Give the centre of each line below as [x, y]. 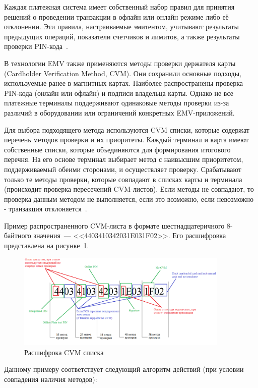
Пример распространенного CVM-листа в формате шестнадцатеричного [114, 225]
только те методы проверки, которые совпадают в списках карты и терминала [123, 179]
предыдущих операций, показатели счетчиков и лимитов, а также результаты [122, 36]
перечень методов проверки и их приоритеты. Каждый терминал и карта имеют [126, 140]
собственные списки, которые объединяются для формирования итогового [117, 149]
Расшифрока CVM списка [64, 352]
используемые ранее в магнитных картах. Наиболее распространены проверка [124, 83]
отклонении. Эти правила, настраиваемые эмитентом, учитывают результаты [121, 26]
